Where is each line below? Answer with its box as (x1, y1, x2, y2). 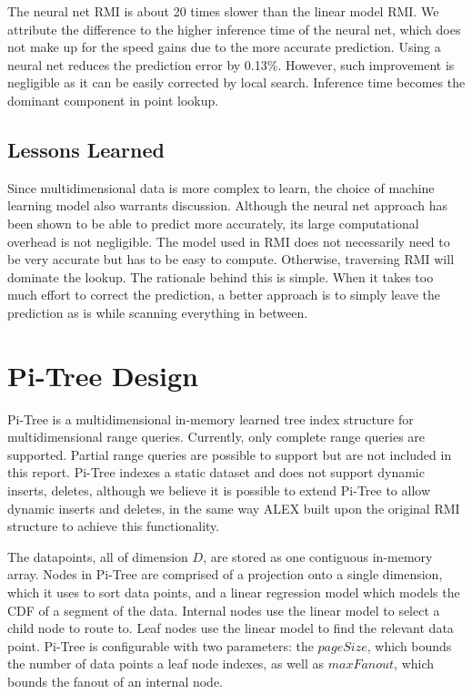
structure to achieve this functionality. (7, 516, 220, 536)
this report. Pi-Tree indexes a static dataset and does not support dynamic (7, 463, 425, 482)
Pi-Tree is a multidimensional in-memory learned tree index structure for (7, 409, 414, 428)
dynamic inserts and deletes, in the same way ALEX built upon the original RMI (7, 498, 460, 517)
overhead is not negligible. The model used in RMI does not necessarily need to (7, 231, 450, 250)
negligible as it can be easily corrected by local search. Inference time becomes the (7, 73, 466, 92)
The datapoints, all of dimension (7, 546, 188, 566)
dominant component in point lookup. (7, 90, 219, 109)
